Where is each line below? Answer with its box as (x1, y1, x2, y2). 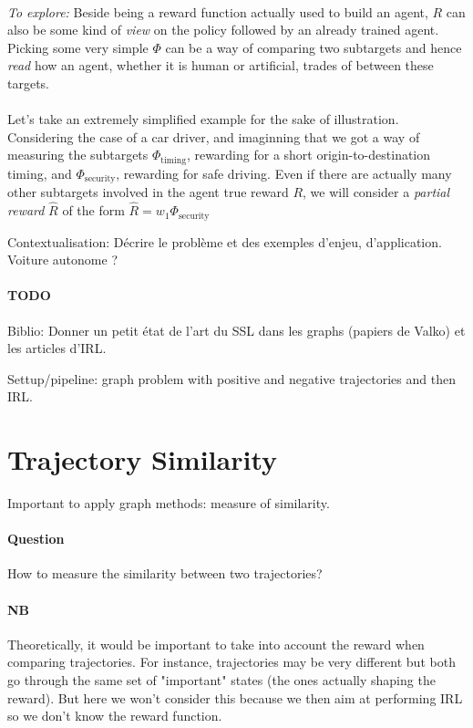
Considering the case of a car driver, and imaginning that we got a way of (7, 127, 420, 146)
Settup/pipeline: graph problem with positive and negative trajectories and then (7, 369, 456, 388)
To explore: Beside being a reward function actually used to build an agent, (7, 2, 428, 21)
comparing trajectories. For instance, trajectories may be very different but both (7, 652, 456, 671)
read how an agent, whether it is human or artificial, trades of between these (7, 56, 434, 75)
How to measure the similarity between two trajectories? (7, 564, 323, 583)
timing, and (7, 163, 72, 182)
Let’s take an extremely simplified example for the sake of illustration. (7, 109, 399, 129)
